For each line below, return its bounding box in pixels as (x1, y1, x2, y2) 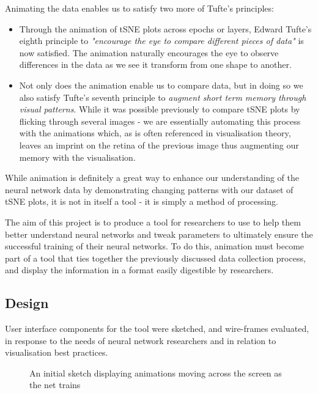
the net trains (29, 378, 81, 391)
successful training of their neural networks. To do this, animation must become (5, 240, 305, 252)
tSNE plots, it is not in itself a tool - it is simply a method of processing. (5, 195, 278, 208)
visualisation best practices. (5, 346, 108, 359)
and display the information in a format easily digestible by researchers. (5, 263, 274, 276)
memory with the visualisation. (19, 150, 136, 163)
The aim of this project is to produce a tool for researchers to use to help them (5, 215, 301, 228)
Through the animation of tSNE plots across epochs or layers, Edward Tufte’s (19, 22, 312, 35)
